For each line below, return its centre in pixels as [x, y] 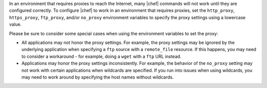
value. [15, 24]
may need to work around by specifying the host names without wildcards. [98, 77]
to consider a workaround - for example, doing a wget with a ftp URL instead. [101, 56]
